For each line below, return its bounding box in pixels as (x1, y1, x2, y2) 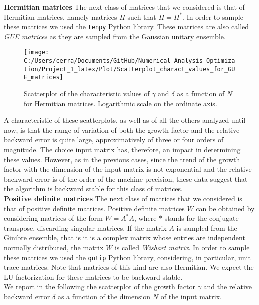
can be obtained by (196, 203, 255, 213)
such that (127, 11, 156, 22)
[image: (24, 49, 49, 56)
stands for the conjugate (164, 213, 239, 223)
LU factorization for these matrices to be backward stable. (4, 271, 183, 282)
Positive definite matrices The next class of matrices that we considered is (4, 193, 242, 203)
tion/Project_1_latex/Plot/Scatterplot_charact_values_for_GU (24, 65, 235, 73)
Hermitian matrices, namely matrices (4, 11, 117, 22)
